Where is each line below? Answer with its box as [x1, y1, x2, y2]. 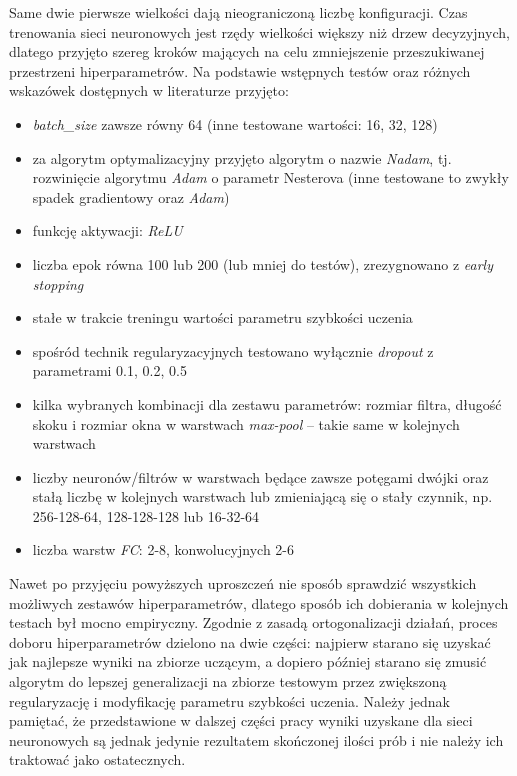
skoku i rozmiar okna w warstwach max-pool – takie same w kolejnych [32, 413, 460, 434]
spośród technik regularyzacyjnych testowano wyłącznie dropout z [32, 340, 434, 361]
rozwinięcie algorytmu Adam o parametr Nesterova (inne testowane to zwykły [32, 167, 509, 188]
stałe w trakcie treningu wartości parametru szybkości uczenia [32, 307, 413, 328]
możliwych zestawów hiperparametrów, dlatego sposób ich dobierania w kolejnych [9, 592, 509, 613]
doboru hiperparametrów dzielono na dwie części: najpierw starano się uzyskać [9, 631, 491, 652]
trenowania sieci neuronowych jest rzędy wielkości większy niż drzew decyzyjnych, [9, 21, 510, 42]
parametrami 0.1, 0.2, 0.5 [32, 360, 187, 381]
